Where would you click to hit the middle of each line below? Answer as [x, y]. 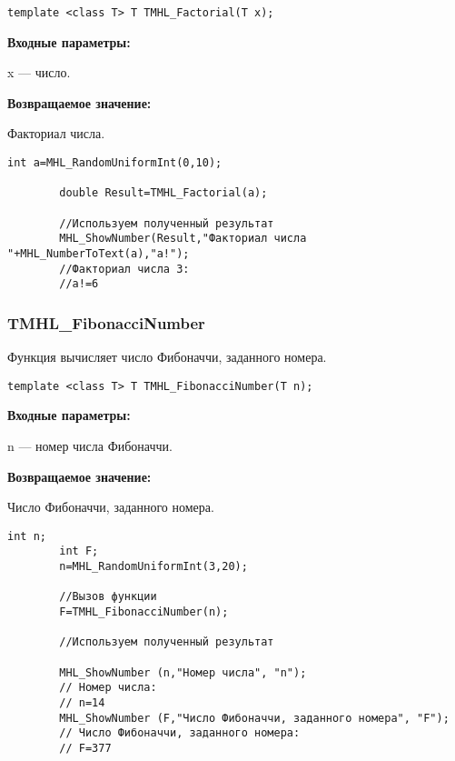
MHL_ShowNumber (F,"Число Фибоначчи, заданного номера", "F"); [254, 718]
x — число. [39, 72]
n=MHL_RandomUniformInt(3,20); [153, 567]
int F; [79, 551]
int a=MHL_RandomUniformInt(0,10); [115, 163]
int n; [27, 536]
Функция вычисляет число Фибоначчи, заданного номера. [167, 357]
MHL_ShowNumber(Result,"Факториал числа [183, 239]
